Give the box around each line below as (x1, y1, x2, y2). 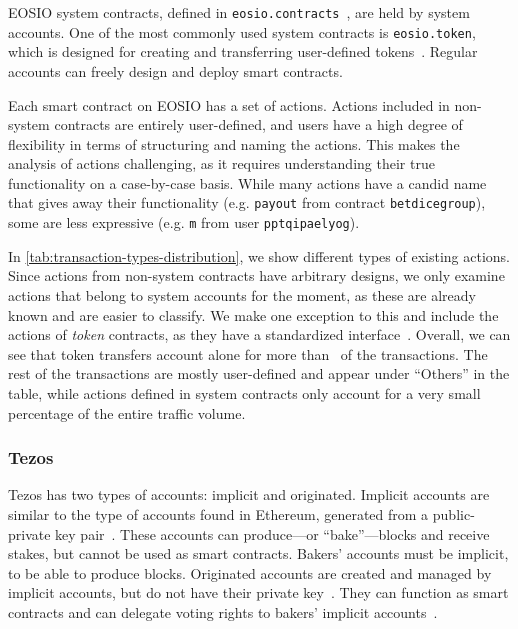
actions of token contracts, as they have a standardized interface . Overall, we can (8, 324, 511, 345)
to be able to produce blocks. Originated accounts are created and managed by (8, 562, 492, 583)
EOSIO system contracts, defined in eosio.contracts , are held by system (8, 2, 470, 22)
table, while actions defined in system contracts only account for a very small (8, 382, 481, 403)
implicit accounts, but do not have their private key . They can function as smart (8, 582, 509, 603)
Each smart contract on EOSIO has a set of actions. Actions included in (8, 94, 450, 115)
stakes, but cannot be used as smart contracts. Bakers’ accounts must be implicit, (8, 543, 509, 564)
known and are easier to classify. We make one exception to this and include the (8, 304, 499, 325)
